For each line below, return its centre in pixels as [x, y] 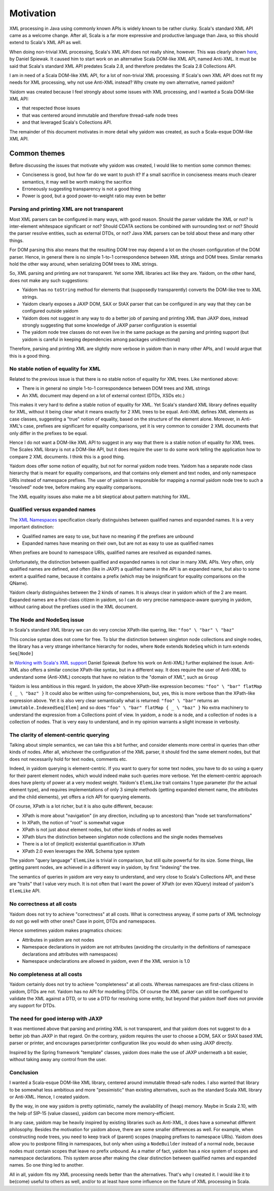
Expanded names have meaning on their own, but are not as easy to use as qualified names [118, 543]
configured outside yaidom [50, 311]
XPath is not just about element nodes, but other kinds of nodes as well [96, 830]
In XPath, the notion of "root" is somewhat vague [73, 822]
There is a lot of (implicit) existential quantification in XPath [84, 844]
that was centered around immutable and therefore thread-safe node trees [100, 115]
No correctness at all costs [43, 904]
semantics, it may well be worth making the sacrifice [77, 182]
